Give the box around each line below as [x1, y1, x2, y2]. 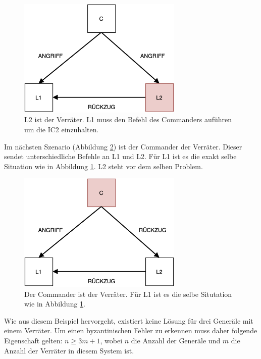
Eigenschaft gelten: [4, 335, 63, 346]
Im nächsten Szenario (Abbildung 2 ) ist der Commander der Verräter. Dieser [4, 141, 242, 151]
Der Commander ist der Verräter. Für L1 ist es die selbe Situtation [24, 288, 232, 299]
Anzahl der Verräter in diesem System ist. [4, 345, 134, 355]
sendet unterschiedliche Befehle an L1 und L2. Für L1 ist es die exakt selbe [4, 151, 237, 162]
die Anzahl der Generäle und [131, 335, 221, 346]
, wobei [100, 335, 123, 346]
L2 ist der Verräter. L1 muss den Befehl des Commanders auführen [24, 114, 232, 125]
